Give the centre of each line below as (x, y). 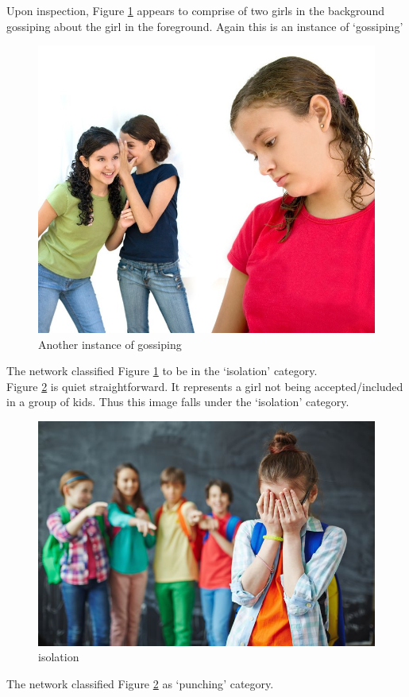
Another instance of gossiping (110, 344)
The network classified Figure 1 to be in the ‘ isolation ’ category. (162, 371)
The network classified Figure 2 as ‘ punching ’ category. (140, 683)
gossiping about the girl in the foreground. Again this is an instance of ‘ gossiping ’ (205, 26)
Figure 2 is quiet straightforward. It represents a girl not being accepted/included (205, 386)
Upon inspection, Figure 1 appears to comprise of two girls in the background (195, 10)
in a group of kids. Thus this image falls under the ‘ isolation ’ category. (178, 402)
